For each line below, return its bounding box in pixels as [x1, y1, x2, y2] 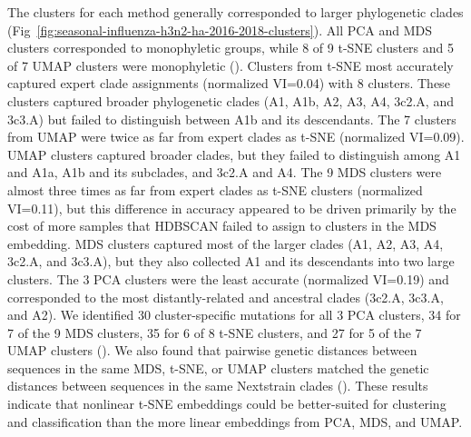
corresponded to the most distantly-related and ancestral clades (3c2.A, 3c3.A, [7, 287, 444, 306]
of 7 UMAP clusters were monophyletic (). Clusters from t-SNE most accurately [7, 55, 454, 74]
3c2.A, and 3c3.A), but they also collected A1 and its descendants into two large [7, 252, 455, 271]
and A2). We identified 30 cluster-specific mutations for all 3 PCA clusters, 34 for [7, 305, 461, 324]
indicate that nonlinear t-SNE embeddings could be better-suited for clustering [7, 394, 446, 413]
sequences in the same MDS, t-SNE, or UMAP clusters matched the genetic [7, 358, 429, 377]
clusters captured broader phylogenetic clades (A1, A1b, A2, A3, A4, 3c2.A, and [7, 91, 454, 110]
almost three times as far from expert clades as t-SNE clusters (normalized [7, 180, 423, 199]
